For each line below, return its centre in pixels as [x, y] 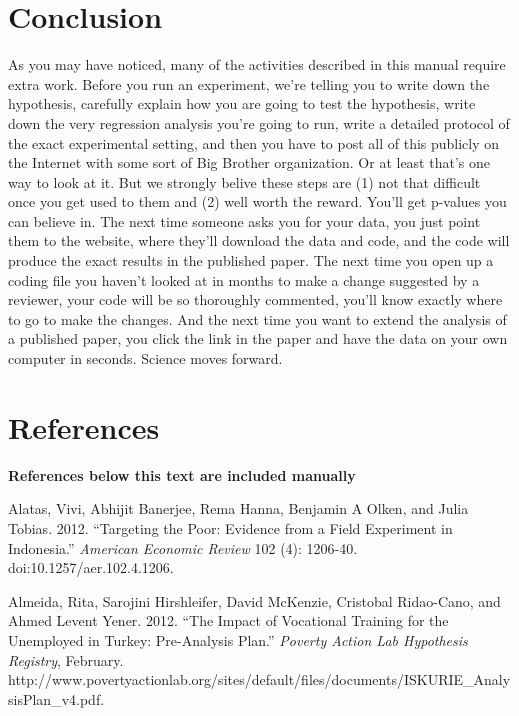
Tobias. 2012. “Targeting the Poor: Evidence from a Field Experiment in [230, 527]
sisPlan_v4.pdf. [56, 698]
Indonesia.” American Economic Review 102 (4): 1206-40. [183, 547]
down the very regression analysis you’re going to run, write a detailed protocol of [259, 122]
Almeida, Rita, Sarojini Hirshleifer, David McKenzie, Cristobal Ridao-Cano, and [254, 600]
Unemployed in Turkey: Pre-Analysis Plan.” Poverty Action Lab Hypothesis [238, 639]
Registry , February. [66, 659]
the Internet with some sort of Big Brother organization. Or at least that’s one [249, 162]
